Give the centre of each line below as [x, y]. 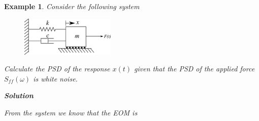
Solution [19, 95]
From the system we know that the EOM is [71, 112]
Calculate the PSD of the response [57, 69]
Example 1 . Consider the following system [72, 6]
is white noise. [55, 78]
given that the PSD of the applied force [195, 69]
